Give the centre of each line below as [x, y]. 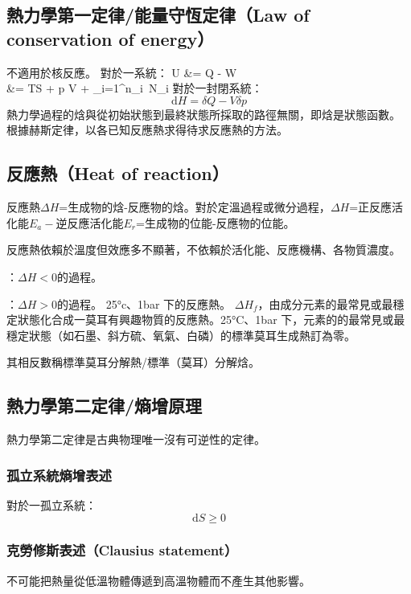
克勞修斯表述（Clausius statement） [122, 550]
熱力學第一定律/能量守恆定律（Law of [158, 15]
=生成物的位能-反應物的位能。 [215, 222]
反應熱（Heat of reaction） [118, 173]
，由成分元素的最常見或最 [325, 303]
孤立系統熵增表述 [59, 475]
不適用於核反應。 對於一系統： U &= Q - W [122, 72]
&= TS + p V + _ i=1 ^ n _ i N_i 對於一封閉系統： [135, 88]
